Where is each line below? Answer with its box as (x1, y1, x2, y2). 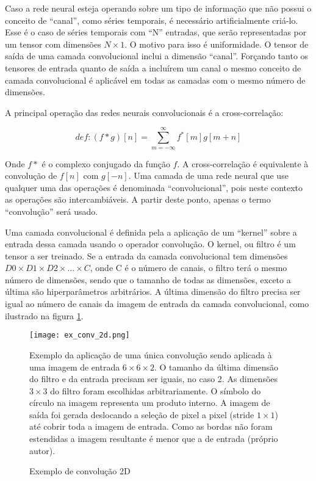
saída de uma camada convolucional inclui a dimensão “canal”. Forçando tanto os (5, 49, 309, 62)
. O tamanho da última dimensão (154, 360, 279, 373)
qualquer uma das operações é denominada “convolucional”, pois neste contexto (5, 181, 303, 193)
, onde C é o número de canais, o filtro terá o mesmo (90, 261, 287, 274)
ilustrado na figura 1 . (5, 309, 84, 322)
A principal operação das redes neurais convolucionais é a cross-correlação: (5, 106, 284, 118)
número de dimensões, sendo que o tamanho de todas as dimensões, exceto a (5, 273, 291, 286)
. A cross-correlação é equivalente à (177, 157, 309, 170)
